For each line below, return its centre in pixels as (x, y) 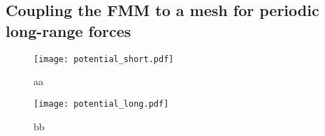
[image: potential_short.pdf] (104, 59)
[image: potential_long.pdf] (101, 104)
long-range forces (68, 30)
